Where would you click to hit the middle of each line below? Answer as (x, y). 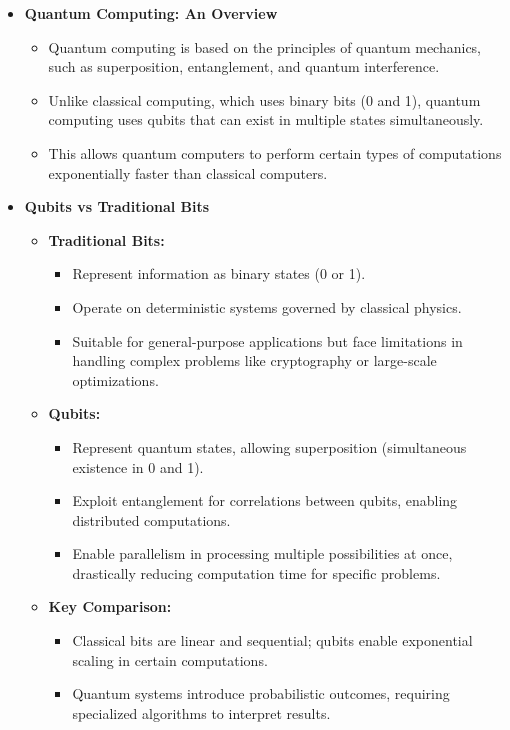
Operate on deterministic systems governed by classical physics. (267, 306)
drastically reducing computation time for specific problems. (256, 572)
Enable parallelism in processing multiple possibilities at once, (262, 553)
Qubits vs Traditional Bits (117, 206)
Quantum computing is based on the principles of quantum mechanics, (265, 46)
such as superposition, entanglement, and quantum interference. (244, 66)
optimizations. (115, 379)
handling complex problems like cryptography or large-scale (254, 360)
